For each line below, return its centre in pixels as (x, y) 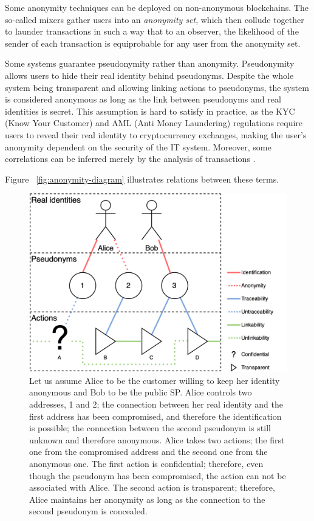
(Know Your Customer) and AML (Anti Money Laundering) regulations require (154, 123)
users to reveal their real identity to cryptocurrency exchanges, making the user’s (156, 134)
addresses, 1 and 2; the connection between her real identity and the (156, 404)
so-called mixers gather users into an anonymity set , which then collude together (155, 19)
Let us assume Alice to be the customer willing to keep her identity (155, 380)
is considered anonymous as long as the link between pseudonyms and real (143, 99)
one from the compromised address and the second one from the (148, 452)
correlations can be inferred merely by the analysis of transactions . (130, 159)
